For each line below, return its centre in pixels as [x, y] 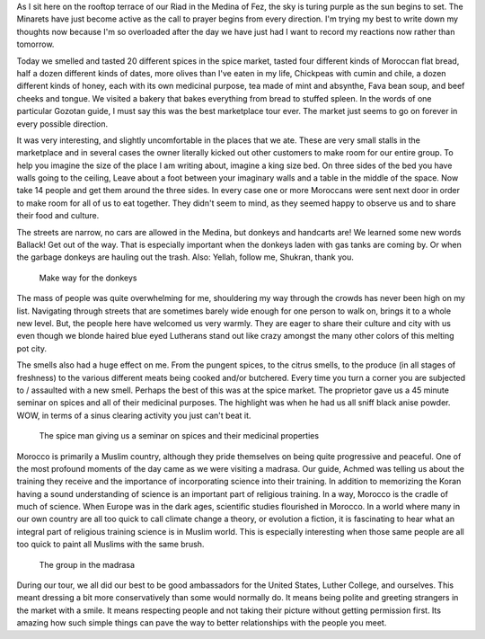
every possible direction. [62, 124]
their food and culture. [58, 216]
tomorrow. [35, 44]
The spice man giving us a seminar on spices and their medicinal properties [179, 436]
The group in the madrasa [87, 564]
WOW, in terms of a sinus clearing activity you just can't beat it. [134, 415]
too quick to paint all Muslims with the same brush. [110, 545]
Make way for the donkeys [88, 278]
